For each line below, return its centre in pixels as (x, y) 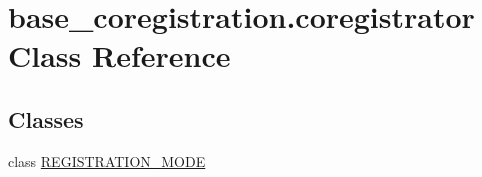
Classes (46, 118)
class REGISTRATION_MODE (107, 160)
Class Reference (119, 55)
